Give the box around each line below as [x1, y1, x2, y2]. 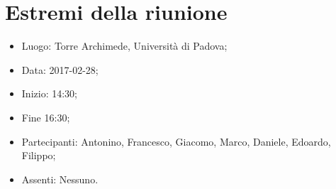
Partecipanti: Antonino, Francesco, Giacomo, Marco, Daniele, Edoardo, [21, 134, 331, 148]
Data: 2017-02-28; [21, 62, 99, 77]
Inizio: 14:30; [21, 86, 77, 101]
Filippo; [21, 148, 56, 163]
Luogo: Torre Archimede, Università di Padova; [21, 38, 228, 53]
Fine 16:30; [21, 109, 70, 124]
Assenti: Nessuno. [21, 171, 99, 186]
